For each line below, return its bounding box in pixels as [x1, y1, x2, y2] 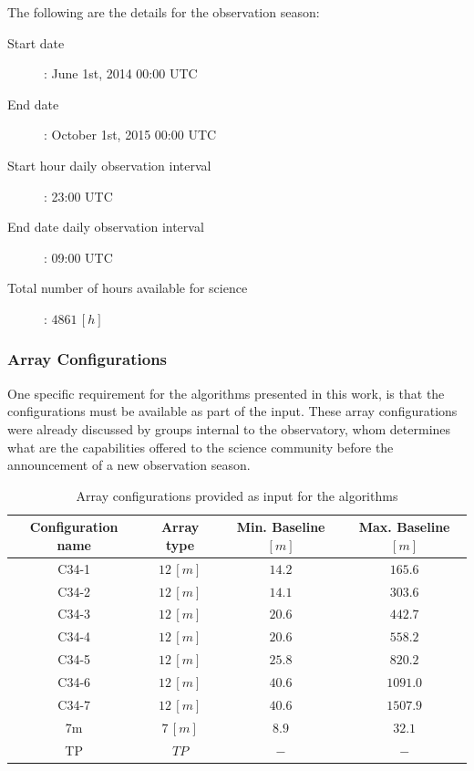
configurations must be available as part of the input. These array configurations [7, 401, 458, 421]
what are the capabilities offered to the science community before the [7, 437, 394, 456]
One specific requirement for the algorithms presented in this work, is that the [7, 383, 445, 402]
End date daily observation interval [7, 217, 204, 236]
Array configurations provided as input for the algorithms [76, 485, 398, 505]
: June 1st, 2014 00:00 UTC [44, 64, 198, 83]
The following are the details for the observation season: [7, 3, 320, 21]
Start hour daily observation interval [7, 155, 211, 174]
